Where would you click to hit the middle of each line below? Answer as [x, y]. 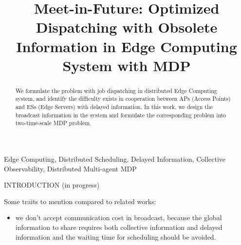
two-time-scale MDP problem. [53, 123]
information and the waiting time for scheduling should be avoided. [116, 236]
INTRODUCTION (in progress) [52, 185]
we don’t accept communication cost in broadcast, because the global [119, 217]
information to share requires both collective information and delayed [119, 227]
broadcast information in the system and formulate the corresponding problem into [121, 115]
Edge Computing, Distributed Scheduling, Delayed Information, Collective [115, 159]
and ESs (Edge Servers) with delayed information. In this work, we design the [114, 107]
